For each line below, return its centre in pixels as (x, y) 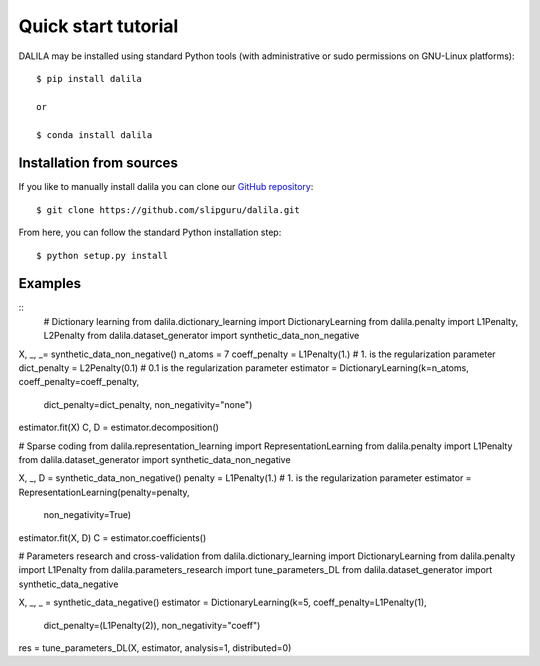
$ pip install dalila (89, 78)
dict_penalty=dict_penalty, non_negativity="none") (148, 404)
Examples (50, 283)
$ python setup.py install (102, 255)
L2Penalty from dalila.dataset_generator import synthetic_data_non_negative (201, 336)
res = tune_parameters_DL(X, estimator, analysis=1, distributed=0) (155, 647)
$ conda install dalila (94, 134)
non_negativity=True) (87, 515)
